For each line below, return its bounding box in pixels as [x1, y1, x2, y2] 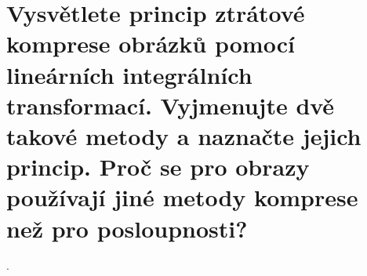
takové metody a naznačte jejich [6, 119, 362, 151]
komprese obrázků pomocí [6, 27, 295, 60]
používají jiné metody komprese [6, 181, 358, 213]
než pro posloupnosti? [6, 212, 248, 244]
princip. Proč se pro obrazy [6, 151, 310, 183]
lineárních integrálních [6, 58, 253, 90]
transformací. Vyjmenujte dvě [6, 89, 335, 121]
